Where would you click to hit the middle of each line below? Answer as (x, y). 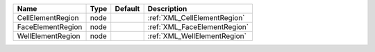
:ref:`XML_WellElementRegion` (197, 36)
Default (127, 9)
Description (167, 9)
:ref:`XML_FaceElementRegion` (198, 27)
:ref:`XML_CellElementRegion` (196, 18)
